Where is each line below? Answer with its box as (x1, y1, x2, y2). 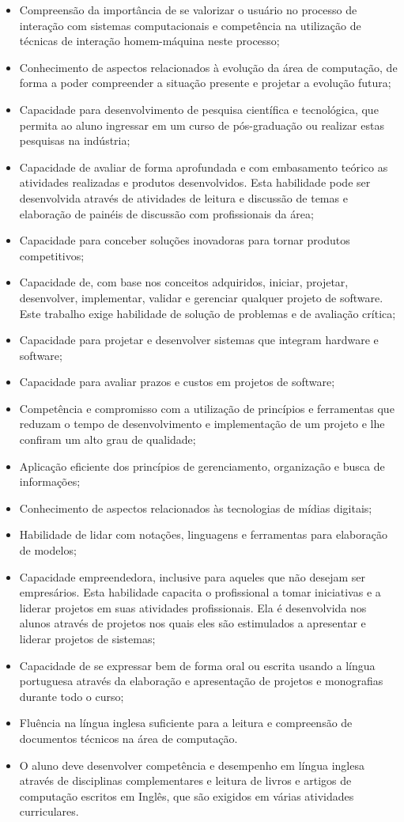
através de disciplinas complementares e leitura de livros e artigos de (19, 772, 352, 789)
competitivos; (19, 247, 85, 263)
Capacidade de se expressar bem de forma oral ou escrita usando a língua (19, 657, 376, 673)
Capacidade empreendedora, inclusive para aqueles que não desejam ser (19, 568, 365, 585)
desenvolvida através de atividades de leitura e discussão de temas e (19, 189, 348, 206)
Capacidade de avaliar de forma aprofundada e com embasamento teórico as (19, 158, 388, 175)
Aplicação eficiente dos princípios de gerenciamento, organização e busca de (19, 457, 385, 474)
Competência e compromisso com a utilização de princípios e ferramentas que (19, 400, 395, 416)
